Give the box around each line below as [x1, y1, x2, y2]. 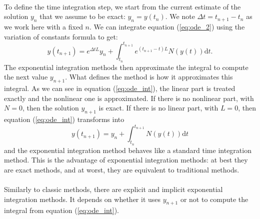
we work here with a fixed [4, 21, 83, 31]
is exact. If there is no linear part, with [98, 102, 218, 113]
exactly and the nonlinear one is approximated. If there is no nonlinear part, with [4, 92, 254, 103]
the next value [4, 71, 48, 82]
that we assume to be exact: [39, 11, 125, 21]
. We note [165, 11, 195, 21]
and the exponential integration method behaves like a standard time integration [4, 144, 251, 155]
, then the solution [22, 102, 79, 113]
